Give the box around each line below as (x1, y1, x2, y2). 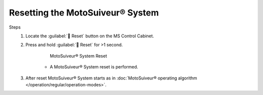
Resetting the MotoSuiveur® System (9, 7, 159, 18)
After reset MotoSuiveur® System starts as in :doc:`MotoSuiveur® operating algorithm (25, 75, 197, 81)
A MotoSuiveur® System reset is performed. (50, 64, 138, 70)
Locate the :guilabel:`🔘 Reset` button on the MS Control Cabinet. (25, 33, 154, 39)
